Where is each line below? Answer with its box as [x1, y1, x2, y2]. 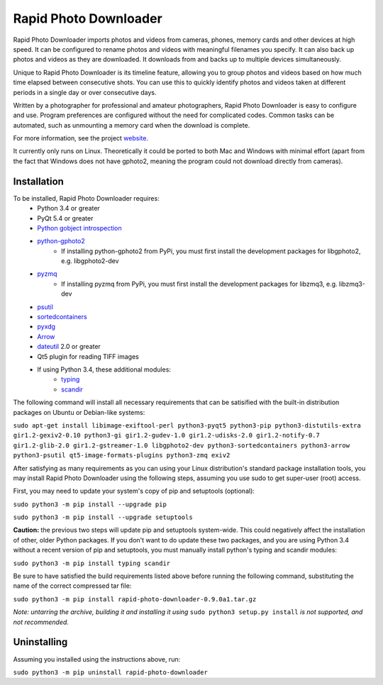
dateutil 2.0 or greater [37, 342, 101, 351]
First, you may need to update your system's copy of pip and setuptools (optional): [13, 486, 255, 496]
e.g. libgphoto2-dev [61, 257, 120, 265]
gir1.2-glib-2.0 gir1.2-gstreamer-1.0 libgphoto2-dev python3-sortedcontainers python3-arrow [13, 441, 350, 450]
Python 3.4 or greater [37, 204, 101, 213]
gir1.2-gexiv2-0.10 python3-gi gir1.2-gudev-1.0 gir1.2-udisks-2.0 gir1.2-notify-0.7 [13, 431, 321, 440]
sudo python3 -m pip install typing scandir [13, 559, 171, 567]
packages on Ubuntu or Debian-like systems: [13, 408, 145, 416]
